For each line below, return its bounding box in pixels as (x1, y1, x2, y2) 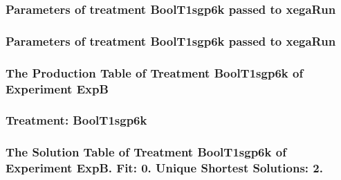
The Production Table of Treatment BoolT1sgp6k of (6, 64, 304, 81)
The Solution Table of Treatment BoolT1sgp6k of (6, 143, 286, 161)
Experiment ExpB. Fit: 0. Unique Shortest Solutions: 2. (6, 159, 323, 177)
